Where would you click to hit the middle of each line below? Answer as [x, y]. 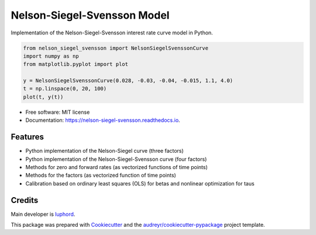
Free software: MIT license [58, 112]
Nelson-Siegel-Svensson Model [90, 15]
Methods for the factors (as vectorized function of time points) [101, 176]
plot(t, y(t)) [43, 97]
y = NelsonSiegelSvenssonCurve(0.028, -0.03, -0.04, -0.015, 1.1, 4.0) [128, 81]
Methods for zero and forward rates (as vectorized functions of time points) [116, 167]
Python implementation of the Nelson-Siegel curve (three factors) [104, 151]
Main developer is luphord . [43, 214]
